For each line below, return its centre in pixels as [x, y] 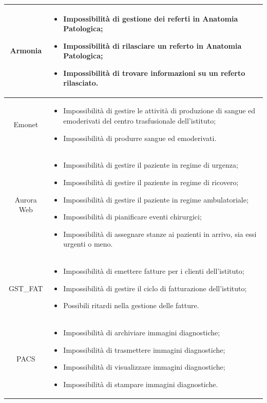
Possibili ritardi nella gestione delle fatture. [131, 305]
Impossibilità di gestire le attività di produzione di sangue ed [159, 110]
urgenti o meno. [88, 244]
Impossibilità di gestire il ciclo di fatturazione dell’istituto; [155, 288]
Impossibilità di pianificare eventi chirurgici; [132, 217]
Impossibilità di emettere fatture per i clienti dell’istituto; [154, 271]
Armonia [26, 51]
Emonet [26, 124]
